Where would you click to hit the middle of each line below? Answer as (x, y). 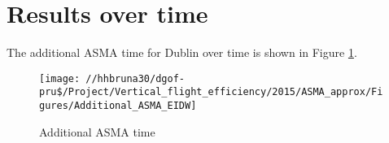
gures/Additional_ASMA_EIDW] (118, 106)
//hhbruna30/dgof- (135, 78)
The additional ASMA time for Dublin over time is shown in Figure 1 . (182, 52)
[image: (60, 78)
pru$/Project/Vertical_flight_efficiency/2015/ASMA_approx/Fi (211, 92)
